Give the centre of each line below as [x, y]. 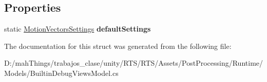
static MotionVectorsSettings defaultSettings [78, 29]
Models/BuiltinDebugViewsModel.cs [61, 73]
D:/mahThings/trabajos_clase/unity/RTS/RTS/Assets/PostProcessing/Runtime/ [134, 63]
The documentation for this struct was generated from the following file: [118, 46]
